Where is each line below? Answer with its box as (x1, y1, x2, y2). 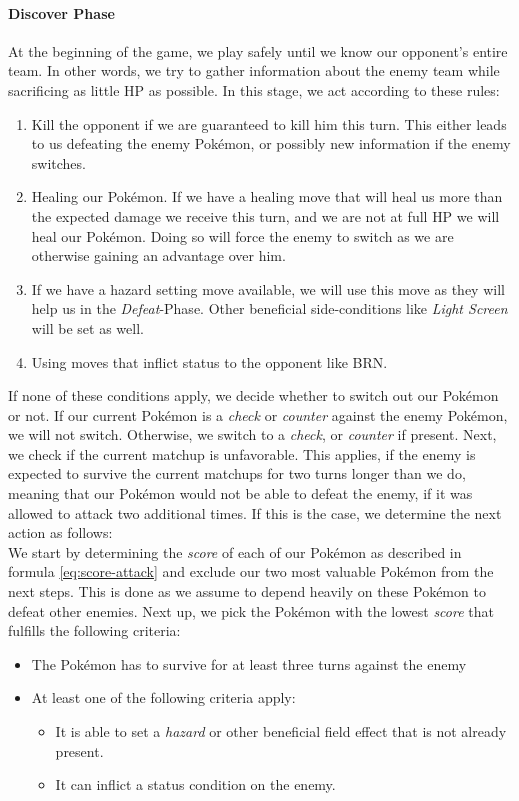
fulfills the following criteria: (8, 620, 181, 641)
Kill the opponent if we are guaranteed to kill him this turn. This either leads (31, 113, 507, 134)
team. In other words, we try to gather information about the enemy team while (8, 60, 500, 81)
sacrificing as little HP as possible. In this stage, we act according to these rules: (8, 79, 500, 100)
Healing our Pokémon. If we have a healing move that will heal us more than (31, 186, 503, 207)
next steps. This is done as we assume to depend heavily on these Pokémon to (8, 581, 486, 602)
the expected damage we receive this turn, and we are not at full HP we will (31, 205, 500, 226)
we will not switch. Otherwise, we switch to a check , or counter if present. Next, (8, 424, 497, 445)
